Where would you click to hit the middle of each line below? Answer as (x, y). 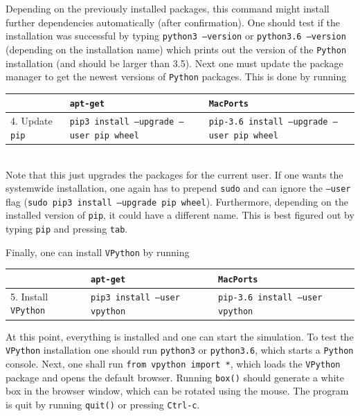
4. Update (31, 121)
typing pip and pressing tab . (67, 229)
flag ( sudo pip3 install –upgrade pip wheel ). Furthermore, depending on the (177, 201)
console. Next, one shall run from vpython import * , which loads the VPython (173, 363)
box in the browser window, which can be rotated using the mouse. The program (177, 391)
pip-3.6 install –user (270, 297)
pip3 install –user (135, 297)
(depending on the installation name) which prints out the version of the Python (176, 49)
